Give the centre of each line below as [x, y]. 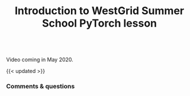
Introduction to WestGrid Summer [99, 11]
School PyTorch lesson [99, 23]
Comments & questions [41, 87]
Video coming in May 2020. [40, 59]
